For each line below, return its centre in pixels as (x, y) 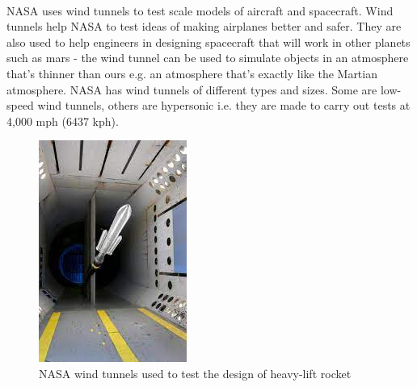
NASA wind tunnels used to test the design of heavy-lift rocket (195, 373)
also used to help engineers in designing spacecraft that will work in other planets (208, 42)
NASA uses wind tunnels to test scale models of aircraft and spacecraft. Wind (200, 10)
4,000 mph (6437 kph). (63, 121)
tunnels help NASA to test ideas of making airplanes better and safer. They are (204, 26)
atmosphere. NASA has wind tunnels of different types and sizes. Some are (192, 89)
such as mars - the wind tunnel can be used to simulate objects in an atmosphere (208, 58)
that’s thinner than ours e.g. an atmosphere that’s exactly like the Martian (192, 73)
